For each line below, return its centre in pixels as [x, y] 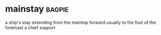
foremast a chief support [30, 27]
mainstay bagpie [37, 9]
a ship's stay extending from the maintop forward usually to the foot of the [81, 22]
